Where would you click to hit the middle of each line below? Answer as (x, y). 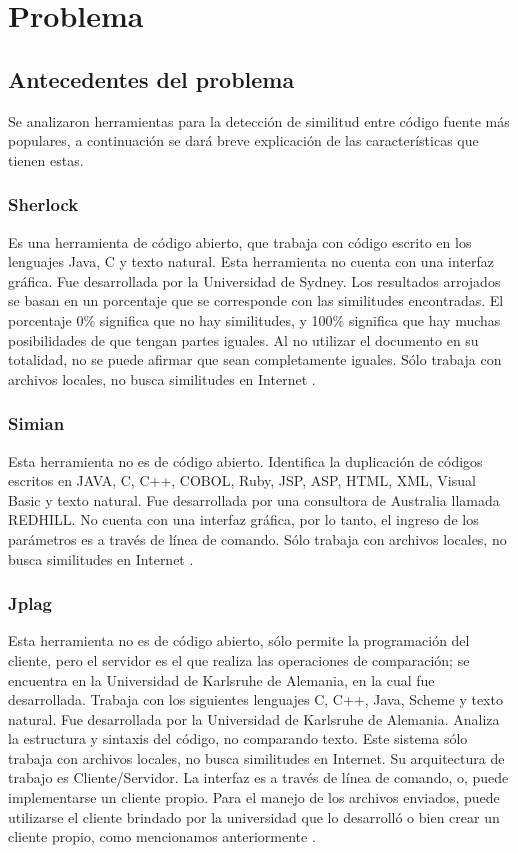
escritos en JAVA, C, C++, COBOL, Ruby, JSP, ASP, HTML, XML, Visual (242, 480)
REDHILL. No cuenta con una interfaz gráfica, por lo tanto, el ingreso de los (243, 519)
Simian (36, 423)
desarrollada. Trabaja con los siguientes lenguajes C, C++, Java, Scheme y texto (255, 699)
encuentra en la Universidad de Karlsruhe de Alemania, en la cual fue (221, 679)
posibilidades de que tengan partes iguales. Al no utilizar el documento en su (243, 339)
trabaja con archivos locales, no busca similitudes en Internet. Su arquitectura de (256, 757)
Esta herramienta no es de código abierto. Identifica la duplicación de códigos (245, 460)
